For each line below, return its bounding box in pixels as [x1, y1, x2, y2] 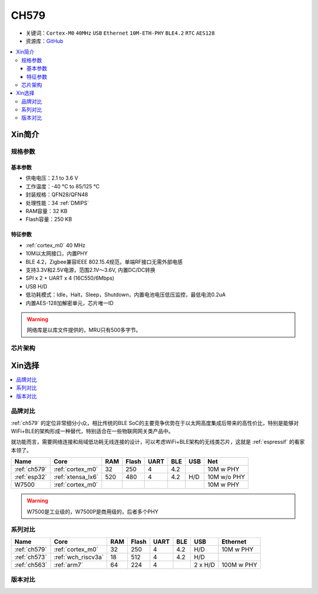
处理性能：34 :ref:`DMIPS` [25, 199, 90, 206]
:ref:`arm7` [54, 560, 84, 569]
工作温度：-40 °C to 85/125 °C [25, 182, 100, 190]
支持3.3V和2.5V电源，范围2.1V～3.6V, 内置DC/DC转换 [25, 266, 156, 273]
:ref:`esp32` [14, 473, 47, 481]
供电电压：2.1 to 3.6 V [25, 174, 79, 182]
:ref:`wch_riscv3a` [54, 553, 104, 561]
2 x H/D [194, 560, 215, 569]
